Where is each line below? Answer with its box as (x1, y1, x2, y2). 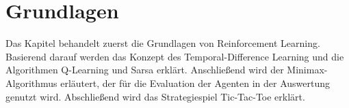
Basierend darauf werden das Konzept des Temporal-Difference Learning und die (5, 49, 344, 63)
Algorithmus (5, 75, 57, 90)
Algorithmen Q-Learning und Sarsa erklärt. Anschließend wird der (5, 62, 284, 77)
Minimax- (287, 62, 328, 77)
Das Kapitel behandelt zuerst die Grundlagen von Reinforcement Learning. (5, 36, 320, 50)
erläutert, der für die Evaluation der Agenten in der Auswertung (60, 75, 330, 90)
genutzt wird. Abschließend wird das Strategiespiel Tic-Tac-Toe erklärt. (5, 89, 305, 103)
